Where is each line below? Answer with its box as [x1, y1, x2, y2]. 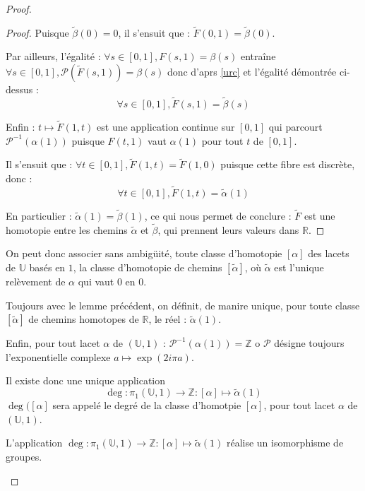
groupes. [6, 449, 42, 464]
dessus [6, 82, 33, 96]
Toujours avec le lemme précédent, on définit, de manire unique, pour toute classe [6, 297, 360, 312]
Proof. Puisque [6, 25, 69, 40]
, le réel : [148, 312, 187, 326]
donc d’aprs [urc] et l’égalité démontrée [167, 64, 337, 78]
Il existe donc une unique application [6, 373, 166, 388]
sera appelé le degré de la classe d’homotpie [52, 398, 241, 413]
